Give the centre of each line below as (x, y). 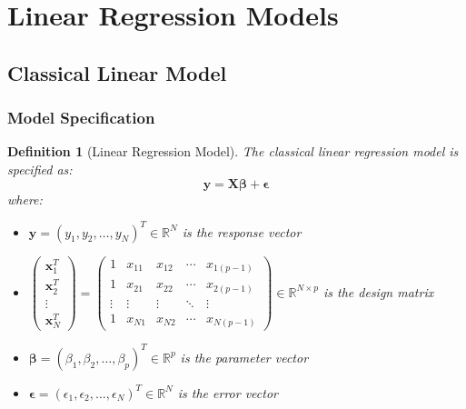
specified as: (40, 169)
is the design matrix (378, 291)
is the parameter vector (244, 357)
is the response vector (242, 231)
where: (25, 199)
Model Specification (81, 118)
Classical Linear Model (117, 72)
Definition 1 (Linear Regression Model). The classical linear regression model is (233, 151)
